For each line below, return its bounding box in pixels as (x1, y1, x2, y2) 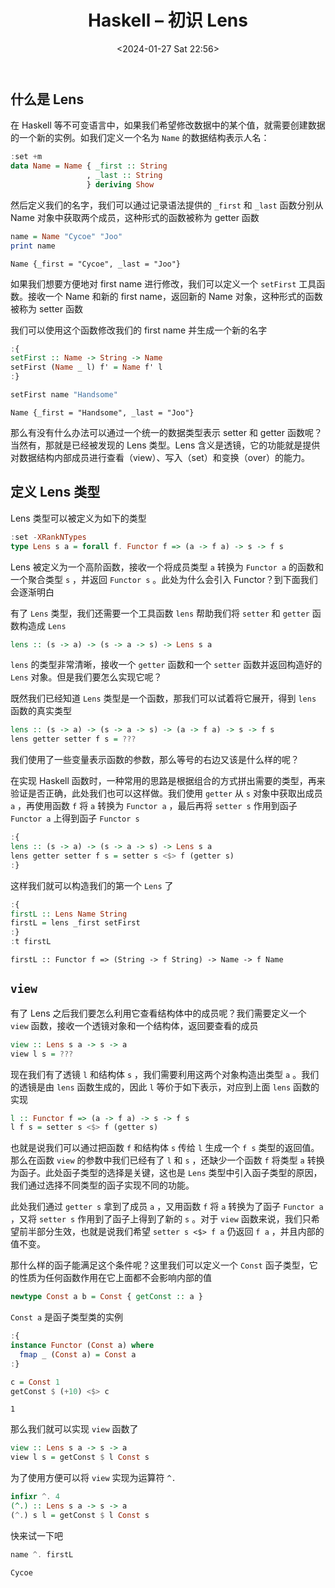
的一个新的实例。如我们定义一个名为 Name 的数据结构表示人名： (10, 132, 270, 144)
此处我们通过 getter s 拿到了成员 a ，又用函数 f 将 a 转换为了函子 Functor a (10, 1201, 324, 1213)
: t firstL (10, 937, 52, 947)
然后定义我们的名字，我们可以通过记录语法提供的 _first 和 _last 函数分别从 (10, 199, 324, 211)
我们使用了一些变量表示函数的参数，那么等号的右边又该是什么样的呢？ (10, 754, 300, 766)
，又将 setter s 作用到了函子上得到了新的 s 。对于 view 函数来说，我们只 (10, 1213, 312, 1225)
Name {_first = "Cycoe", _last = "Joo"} (10, 259, 182, 269)
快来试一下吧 (10, 1529, 63, 1541)
